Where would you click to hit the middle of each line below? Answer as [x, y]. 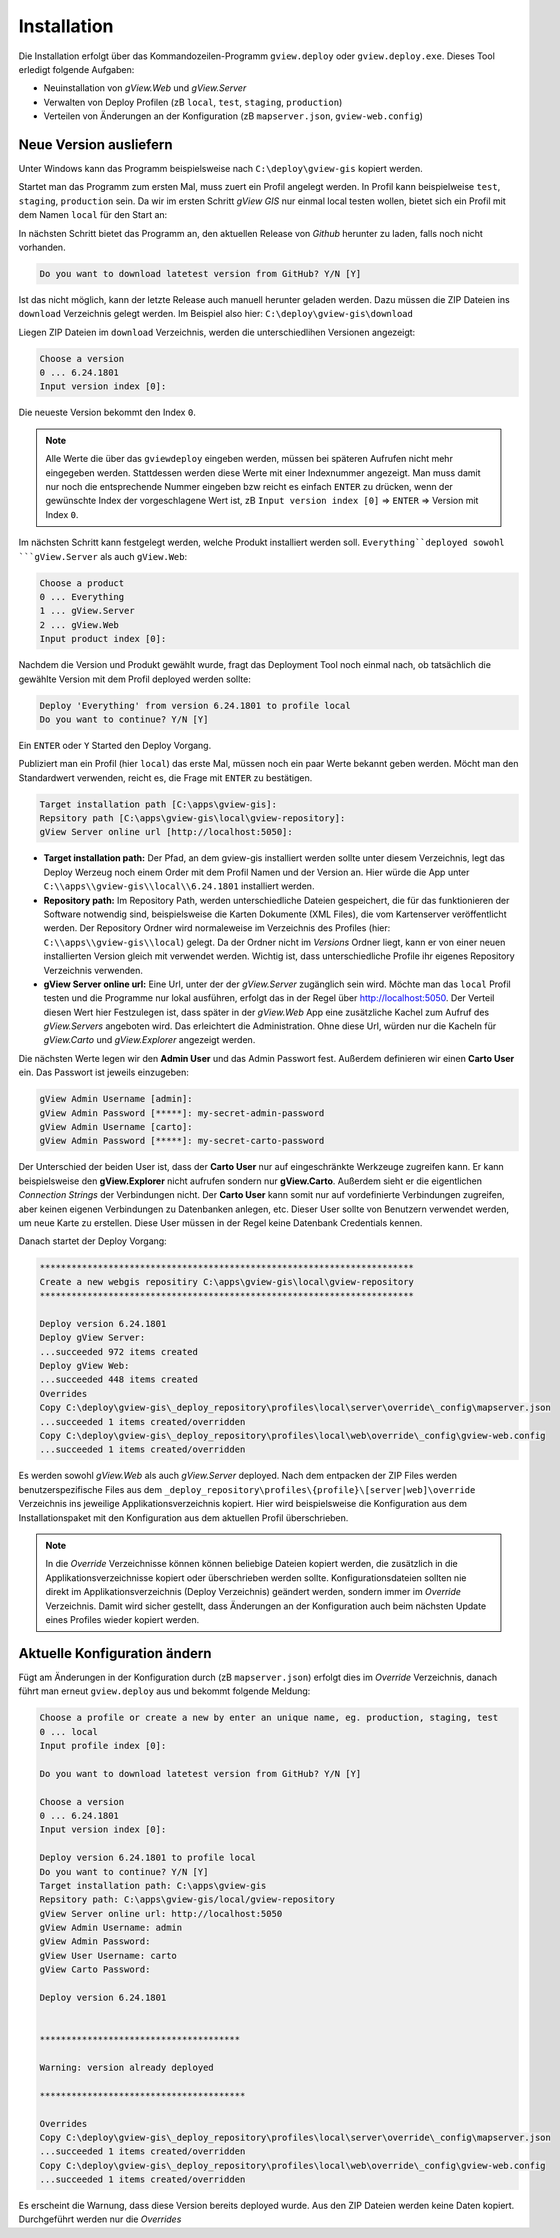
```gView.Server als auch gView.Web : [103, 556]
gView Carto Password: [95, 1969]
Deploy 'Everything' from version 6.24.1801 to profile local [195, 705]
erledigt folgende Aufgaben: [76, 69]
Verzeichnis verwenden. [93, 970]
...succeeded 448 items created [119, 1379]
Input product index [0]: [103, 639]
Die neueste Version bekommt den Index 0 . [107, 412]
